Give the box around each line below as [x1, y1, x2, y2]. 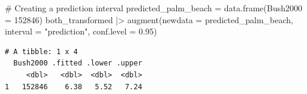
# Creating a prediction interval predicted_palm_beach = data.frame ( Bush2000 [5, 2, 302, 14]
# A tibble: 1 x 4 [5, 47, 78, 56]
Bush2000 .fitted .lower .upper [13, 59, 143, 68]
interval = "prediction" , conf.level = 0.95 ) [5, 25, 157, 37]
